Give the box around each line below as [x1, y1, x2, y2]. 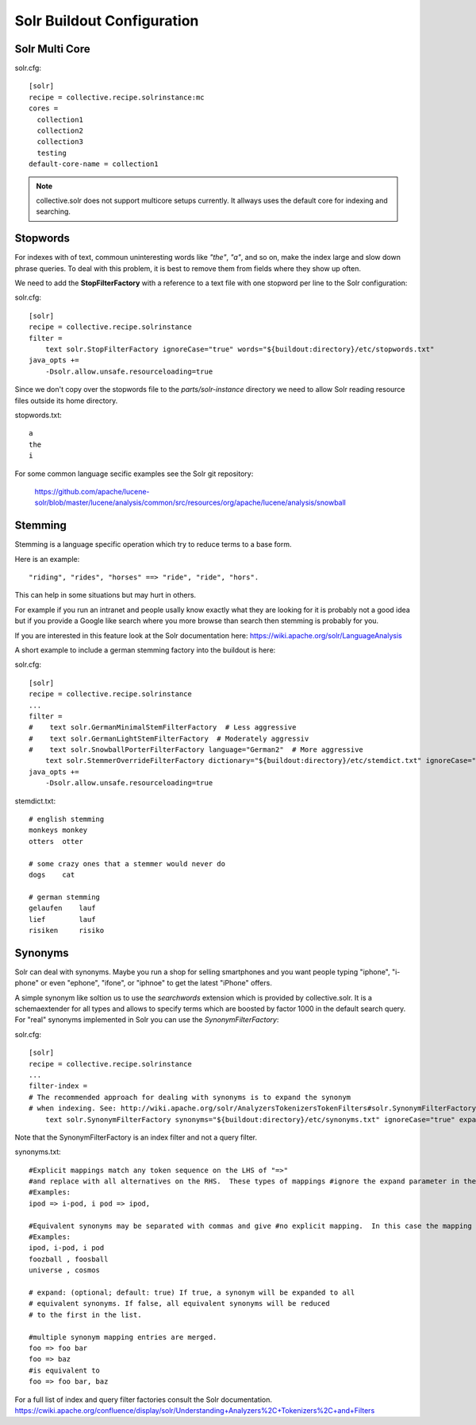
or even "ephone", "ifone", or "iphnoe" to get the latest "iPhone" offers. [40, 978, 273, 988]
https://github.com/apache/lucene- [34, 486, 150, 496]
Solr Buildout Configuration [14, 12, 199, 29]
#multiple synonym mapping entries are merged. [29, 1332, 217, 1342]
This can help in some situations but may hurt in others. [14, 591, 197, 600]
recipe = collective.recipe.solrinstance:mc [29, 92, 205, 102]
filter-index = [29, 1082, 88, 1090]
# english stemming [29, 815, 105, 824]
